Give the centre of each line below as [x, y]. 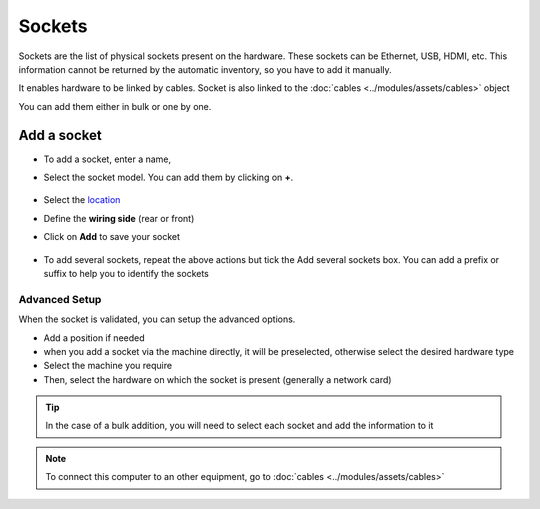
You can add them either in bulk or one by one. [115, 106]
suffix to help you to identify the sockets [126, 273]
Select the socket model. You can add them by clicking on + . [168, 177]
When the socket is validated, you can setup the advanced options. [157, 319]
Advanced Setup [60, 299]
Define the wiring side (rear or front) [119, 218]
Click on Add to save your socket [111, 237]
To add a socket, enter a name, [107, 159]
